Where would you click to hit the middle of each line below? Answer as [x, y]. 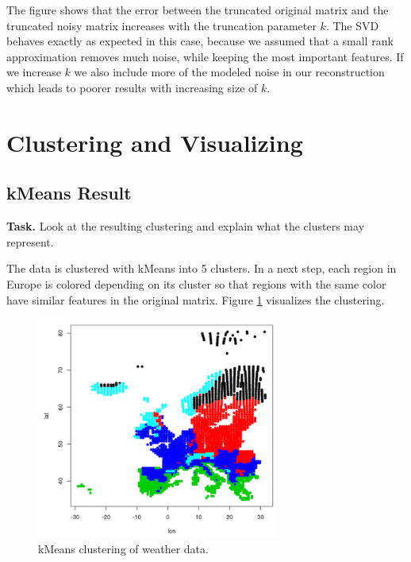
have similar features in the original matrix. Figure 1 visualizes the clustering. [196, 299]
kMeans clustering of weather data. [123, 548]
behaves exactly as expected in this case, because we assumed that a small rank [200, 41]
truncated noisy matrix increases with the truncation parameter [161, 25]
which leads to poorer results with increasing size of [132, 87]
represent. [30, 241]
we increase [34, 72]
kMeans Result [69, 193]
